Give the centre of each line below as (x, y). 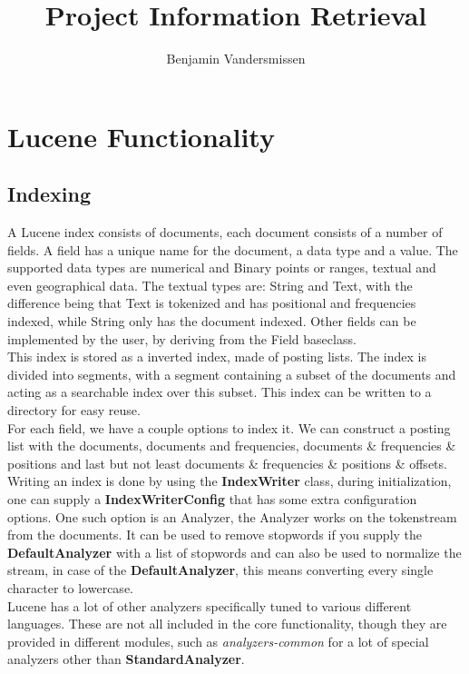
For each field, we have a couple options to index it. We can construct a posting (229, 427)
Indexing (49, 194)
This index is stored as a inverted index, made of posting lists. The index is (217, 357)
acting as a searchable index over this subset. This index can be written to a (220, 392)
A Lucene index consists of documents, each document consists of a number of (225, 232)
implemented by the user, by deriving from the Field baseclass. (182, 338)
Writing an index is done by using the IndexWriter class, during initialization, (230, 481)
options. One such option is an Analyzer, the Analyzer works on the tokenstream (232, 516)
